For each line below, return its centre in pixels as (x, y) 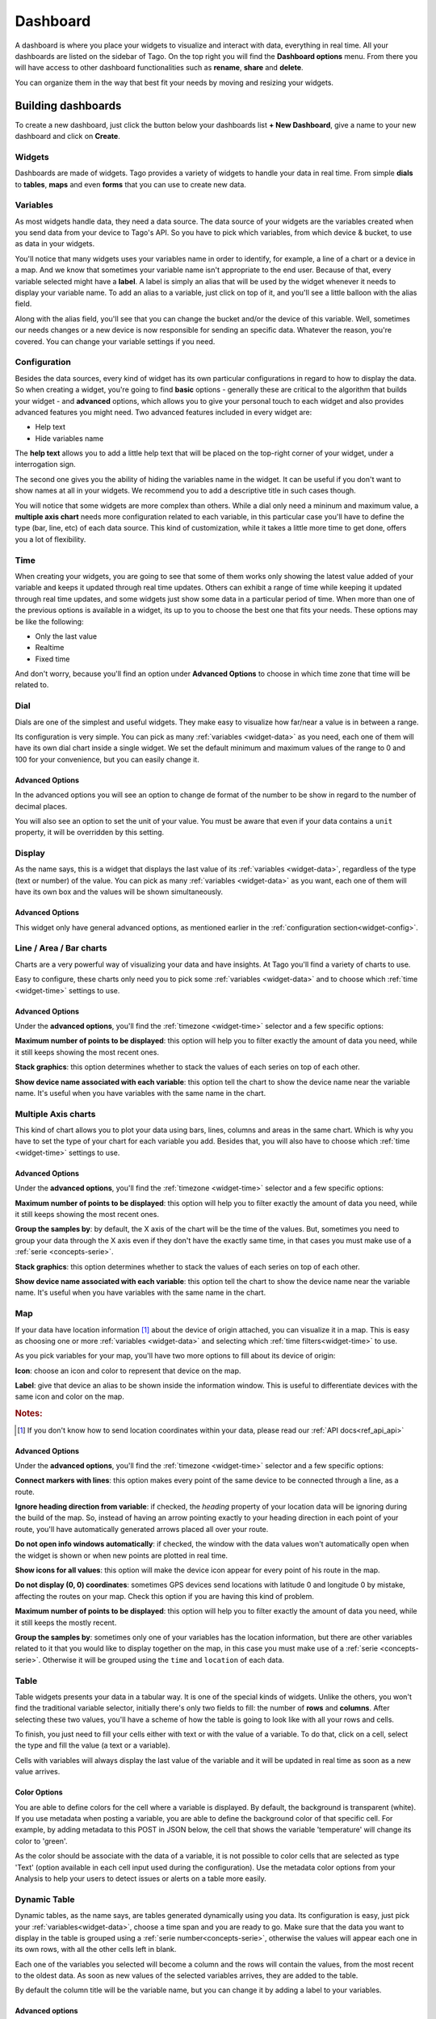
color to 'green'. (41, 1841)
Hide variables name (69, 438)
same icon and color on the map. (69, 1396)
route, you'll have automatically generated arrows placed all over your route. (142, 1529)
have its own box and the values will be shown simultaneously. (119, 892)
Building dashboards (68, 105)
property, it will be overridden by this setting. (90, 833)
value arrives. (38, 1772)
